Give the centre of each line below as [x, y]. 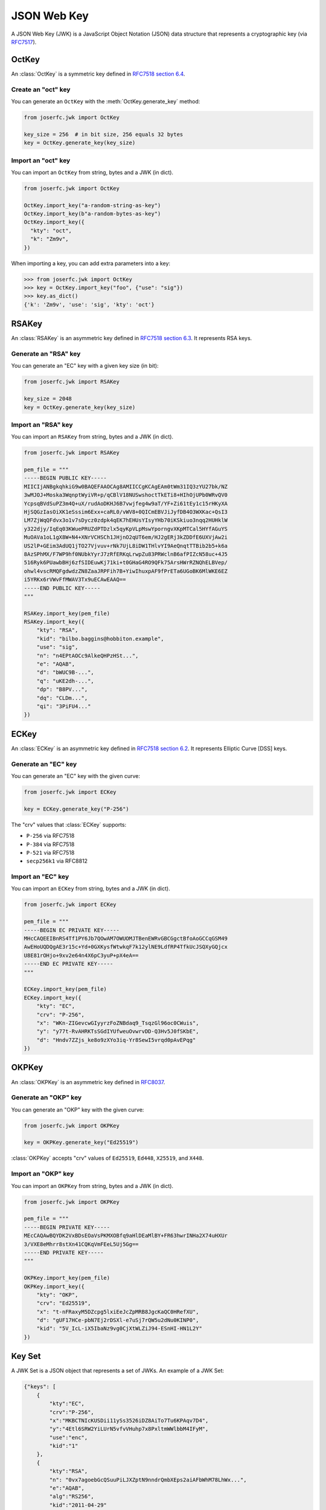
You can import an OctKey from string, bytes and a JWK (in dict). [92, 172]
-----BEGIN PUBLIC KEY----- [65, 478]
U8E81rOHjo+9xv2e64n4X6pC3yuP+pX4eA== [81, 955]
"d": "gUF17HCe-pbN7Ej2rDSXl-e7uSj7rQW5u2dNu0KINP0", [118, 1320]
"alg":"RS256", [72, 1497]
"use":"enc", [69, 1437]
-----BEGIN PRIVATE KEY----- [67, 1227]
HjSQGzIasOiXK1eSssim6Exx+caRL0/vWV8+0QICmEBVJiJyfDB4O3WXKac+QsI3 [126, 512]
